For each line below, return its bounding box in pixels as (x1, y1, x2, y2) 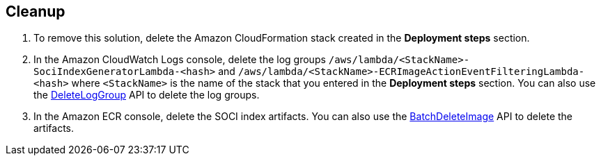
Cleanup (6, 3, 65, 20)
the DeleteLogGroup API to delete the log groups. (33, 89, 260, 101)
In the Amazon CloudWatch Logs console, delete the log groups (33, 53, 326, 66)
